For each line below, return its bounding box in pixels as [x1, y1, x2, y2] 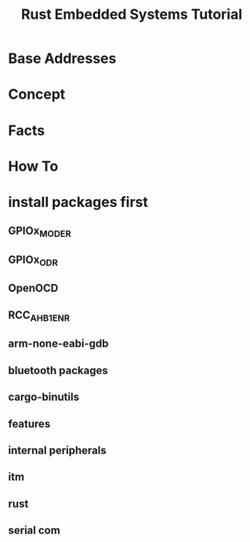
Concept [8, 85, 66, 104]
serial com [8, 524, 60, 537]
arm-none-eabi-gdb [8, 337, 109, 351]
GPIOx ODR [8, 253, 59, 268]
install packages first [8, 193, 149, 211]
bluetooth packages [8, 363, 108, 377]
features [8, 417, 51, 431]
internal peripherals [8, 444, 107, 457]
